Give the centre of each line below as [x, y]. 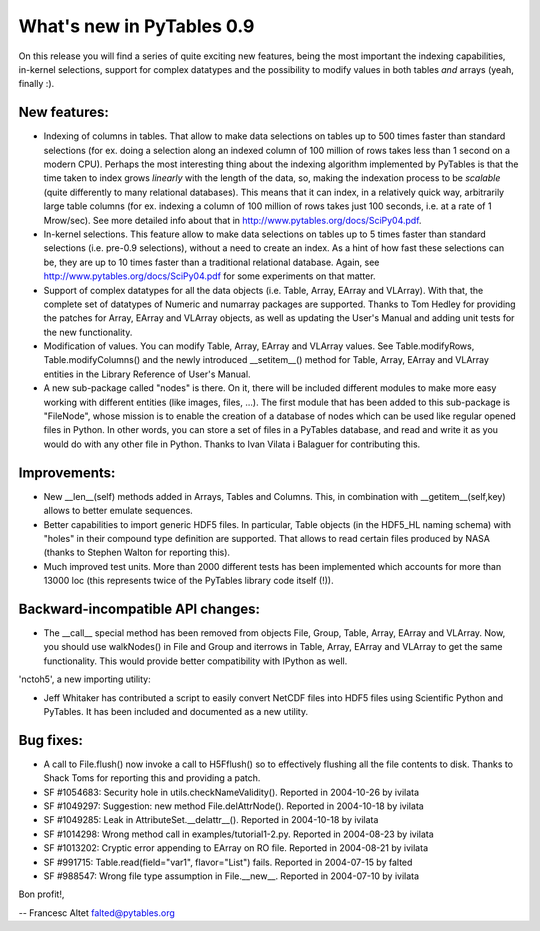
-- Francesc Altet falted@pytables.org [96, 912]
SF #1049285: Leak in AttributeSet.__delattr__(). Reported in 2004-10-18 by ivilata [211, 820]
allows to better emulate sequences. [118, 511]
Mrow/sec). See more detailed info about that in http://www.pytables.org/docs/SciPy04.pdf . [232, 220]
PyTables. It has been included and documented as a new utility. [176, 711]
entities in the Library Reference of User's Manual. [147, 374]
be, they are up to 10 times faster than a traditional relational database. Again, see [211, 262]
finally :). [36, 84]
